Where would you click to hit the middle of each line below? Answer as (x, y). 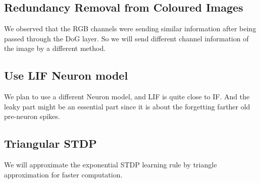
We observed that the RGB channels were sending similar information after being (130, 28)
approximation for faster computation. (63, 174)
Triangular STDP (50, 143)
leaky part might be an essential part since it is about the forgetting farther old (127, 106)
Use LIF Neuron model (66, 75)
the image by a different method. (55, 48)
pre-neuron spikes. (32, 116)
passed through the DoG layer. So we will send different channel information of (126, 38)
